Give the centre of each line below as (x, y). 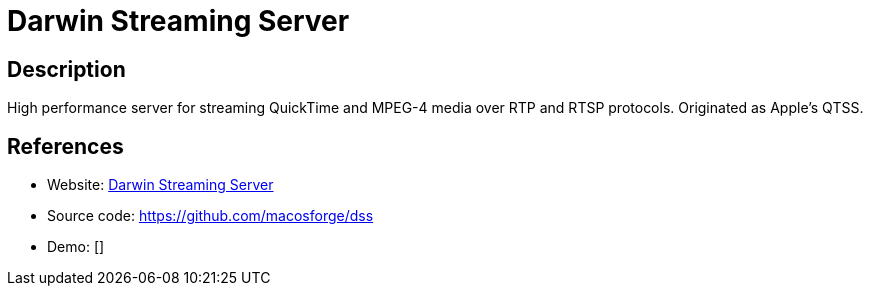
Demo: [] (76, 247)
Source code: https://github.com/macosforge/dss (210, 216)
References (65, 146)
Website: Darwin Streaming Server (160, 185)
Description (66, 69)
